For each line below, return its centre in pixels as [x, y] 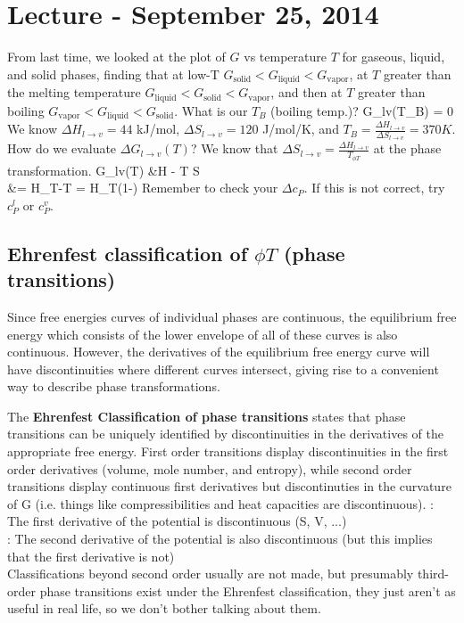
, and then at [307, 92]
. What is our [211, 110]
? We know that [234, 148]
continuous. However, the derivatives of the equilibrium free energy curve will [219, 352]
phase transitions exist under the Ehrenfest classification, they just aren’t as [248, 590]
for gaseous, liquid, [394, 57]
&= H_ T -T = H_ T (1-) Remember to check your [143, 188]
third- [433, 574]
